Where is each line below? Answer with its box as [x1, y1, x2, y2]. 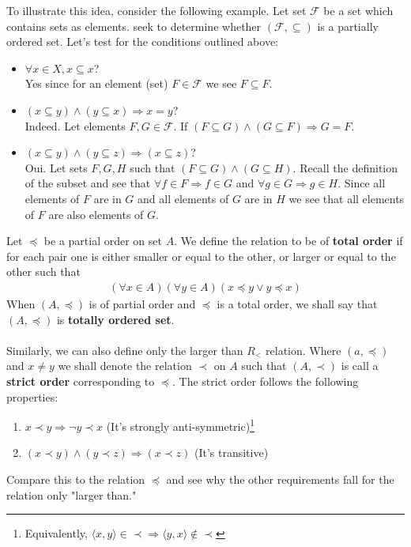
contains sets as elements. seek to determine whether [6, 17, 262, 34]
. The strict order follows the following [172, 372, 359, 389]
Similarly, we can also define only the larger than [6, 341, 243, 358]
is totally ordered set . [56, 311, 175, 327]
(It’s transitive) [194, 444, 269, 461]
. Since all [337, 175, 386, 191]
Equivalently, [25, 525, 88, 541]
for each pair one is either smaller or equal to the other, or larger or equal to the [6, 247, 396, 264]
